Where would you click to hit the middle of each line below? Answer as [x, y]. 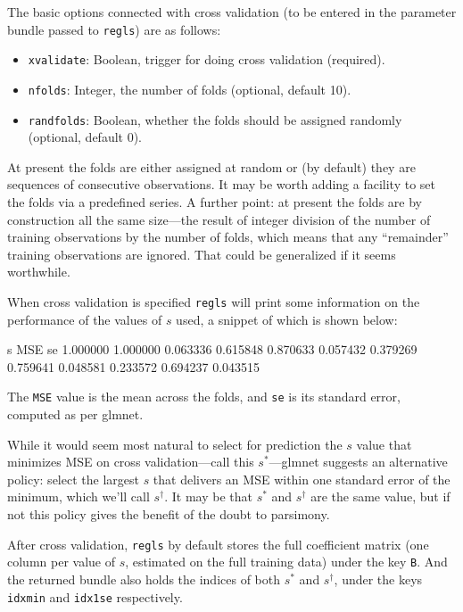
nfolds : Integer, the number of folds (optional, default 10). [190, 89]
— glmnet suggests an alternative [358, 462]
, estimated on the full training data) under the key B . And [286, 562]
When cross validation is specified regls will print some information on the [214, 301]
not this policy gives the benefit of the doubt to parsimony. [169, 514]
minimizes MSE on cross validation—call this [131, 462]
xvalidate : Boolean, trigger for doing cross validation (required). [207, 59]
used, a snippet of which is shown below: [287, 319]
